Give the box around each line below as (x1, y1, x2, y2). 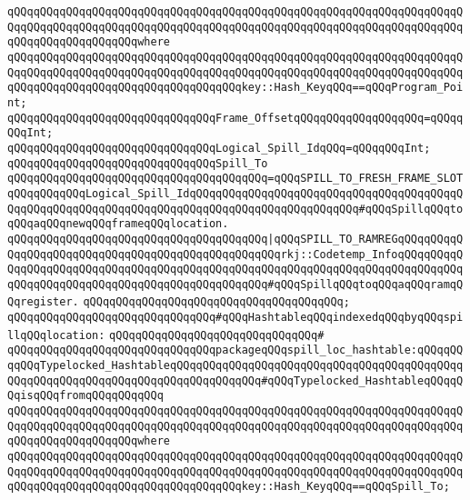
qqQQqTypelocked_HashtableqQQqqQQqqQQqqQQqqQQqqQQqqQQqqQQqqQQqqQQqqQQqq (7, 359, 464, 373)
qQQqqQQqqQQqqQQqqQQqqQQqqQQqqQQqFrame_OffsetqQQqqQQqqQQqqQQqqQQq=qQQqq (7, 111, 464, 125)
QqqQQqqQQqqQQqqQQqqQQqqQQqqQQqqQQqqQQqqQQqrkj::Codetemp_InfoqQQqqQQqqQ (7, 247, 464, 261)
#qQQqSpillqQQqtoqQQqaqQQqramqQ (267, 277, 464, 291)
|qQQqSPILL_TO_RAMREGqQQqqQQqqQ (267, 232, 464, 245)
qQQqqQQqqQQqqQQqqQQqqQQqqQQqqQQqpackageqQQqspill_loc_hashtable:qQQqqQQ (7, 344, 464, 357)
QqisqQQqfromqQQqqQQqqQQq (7, 389, 164, 403)
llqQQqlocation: (7, 328, 105, 342)
